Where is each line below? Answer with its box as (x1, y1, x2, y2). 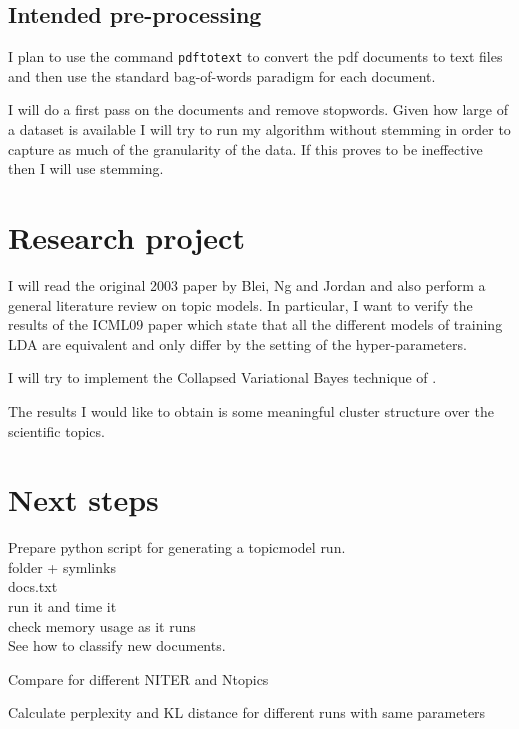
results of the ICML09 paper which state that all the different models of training (8, 314, 503, 335)
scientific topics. (8, 420, 105, 441)
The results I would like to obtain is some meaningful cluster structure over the (8, 400, 494, 421)
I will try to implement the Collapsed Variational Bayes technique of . (8, 367, 437, 388)
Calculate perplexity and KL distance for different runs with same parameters (8, 702, 486, 723)
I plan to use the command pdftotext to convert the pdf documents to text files (8, 46, 503, 67)
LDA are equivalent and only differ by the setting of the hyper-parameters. (8, 333, 467, 354)
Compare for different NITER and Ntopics (8, 668, 269, 689)
